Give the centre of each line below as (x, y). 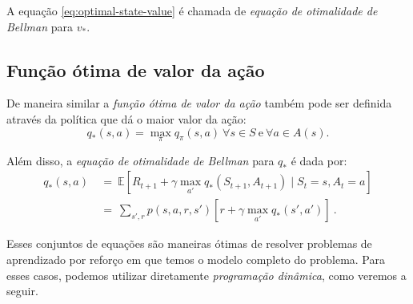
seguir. (22, 291)
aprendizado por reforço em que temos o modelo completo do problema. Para (196, 259)
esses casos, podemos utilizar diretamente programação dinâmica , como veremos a (206, 275)
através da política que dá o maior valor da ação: (126, 118)
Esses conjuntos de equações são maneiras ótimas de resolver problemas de (189, 243)
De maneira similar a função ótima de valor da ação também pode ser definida (199, 103)
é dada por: (319, 160)
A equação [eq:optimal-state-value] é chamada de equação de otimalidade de (192, 10)
